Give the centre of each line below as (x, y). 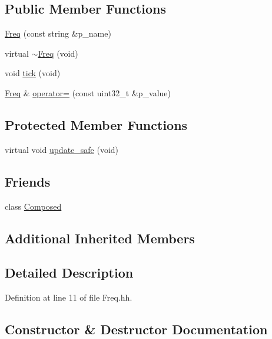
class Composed (33, 206)
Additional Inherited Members (100, 238)
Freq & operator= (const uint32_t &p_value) (88, 92)
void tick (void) (33, 73)
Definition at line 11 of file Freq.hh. (69, 297)
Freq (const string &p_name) (58, 33)
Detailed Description (69, 273)
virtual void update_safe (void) (62, 149)
